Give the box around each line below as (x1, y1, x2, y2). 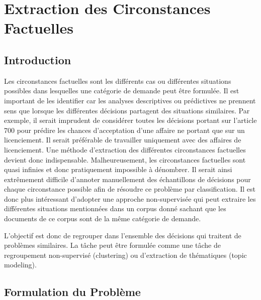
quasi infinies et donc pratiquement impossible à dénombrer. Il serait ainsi (4, 164, 232, 175)
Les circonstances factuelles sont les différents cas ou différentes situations (4, 75, 231, 86)
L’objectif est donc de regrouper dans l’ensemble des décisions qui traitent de (4, 230, 241, 240)
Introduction (4, 52, 71, 67)
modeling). (4, 259, 37, 270)
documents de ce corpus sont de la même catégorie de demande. (4, 213, 201, 224)
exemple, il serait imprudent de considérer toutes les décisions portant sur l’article (4, 115, 257, 125)
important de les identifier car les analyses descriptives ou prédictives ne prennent (4, 95, 256, 105)
